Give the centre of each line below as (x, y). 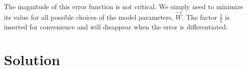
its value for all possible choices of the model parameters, (89, 17)
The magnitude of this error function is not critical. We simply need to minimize (123, 6)
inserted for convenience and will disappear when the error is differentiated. (116, 26)
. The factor (200, 17)
